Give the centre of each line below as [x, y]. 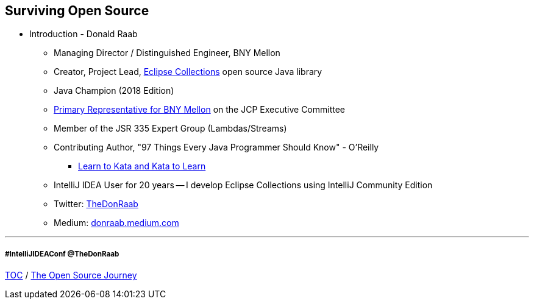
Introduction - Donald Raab [84, 34]
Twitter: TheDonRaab [96, 204]
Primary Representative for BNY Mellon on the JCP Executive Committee [200, 110]
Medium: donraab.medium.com [116, 223]
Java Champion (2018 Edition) [114, 91]
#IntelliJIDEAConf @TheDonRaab [62, 254]
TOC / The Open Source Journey [71, 275]
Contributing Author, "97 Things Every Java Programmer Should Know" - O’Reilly [216, 147]
